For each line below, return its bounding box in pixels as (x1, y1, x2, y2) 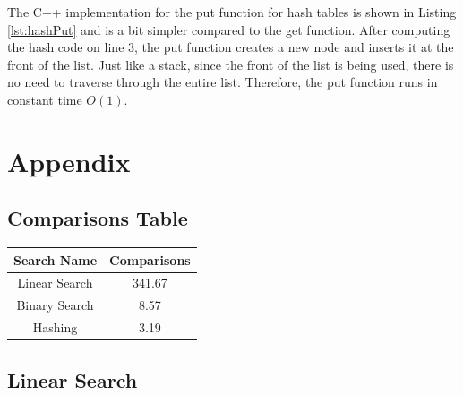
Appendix (7, 142, 131, 179)
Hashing (32, 318, 78, 337)
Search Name (13, 250, 98, 269)
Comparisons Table (7, 204, 188, 232)
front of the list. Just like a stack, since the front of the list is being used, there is (7, 55, 454, 73)
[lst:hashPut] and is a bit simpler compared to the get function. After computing (7, 20, 450, 39)
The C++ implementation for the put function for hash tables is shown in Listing (7, 3, 457, 21)
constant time (7, 90, 82, 108)
